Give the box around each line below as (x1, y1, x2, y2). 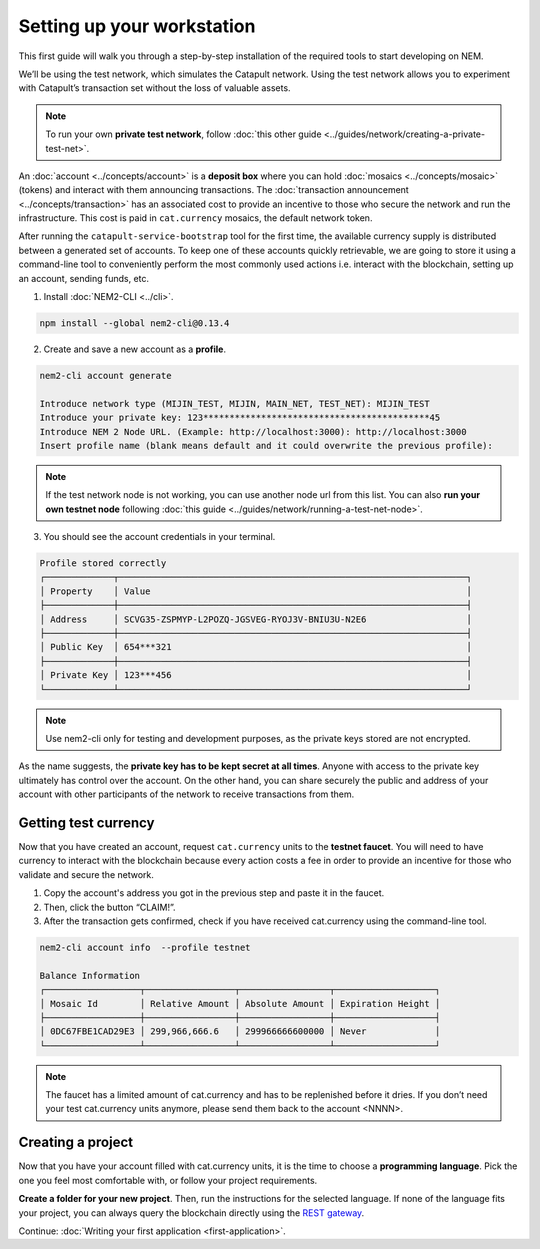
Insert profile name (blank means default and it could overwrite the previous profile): (39, 440, 494, 451)
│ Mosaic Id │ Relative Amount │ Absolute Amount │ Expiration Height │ (39, 998, 441, 1009)
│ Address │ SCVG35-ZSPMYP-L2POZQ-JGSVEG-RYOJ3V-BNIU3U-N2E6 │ (39, 613, 472, 625)
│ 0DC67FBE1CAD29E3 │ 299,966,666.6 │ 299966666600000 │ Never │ (39, 1026, 441, 1037)
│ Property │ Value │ (39, 585, 472, 597)
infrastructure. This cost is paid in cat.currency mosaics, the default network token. (18, 212, 373, 224)
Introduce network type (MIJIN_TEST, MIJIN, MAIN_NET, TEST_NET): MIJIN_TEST (39, 398, 430, 409)
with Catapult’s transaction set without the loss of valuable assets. (18, 82, 291, 94)
